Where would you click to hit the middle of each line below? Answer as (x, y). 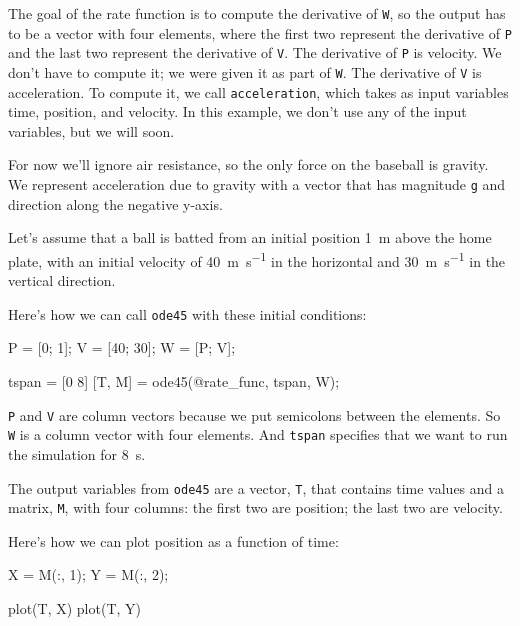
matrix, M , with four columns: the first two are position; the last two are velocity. (255, 507)
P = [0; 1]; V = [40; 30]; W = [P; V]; (122, 347)
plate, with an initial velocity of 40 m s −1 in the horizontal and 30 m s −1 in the (257, 259)
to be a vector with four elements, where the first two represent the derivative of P (260, 32)
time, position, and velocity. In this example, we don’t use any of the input (237, 111)
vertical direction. (62, 280)
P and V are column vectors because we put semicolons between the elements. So (254, 414)
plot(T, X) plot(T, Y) (75, 608)
